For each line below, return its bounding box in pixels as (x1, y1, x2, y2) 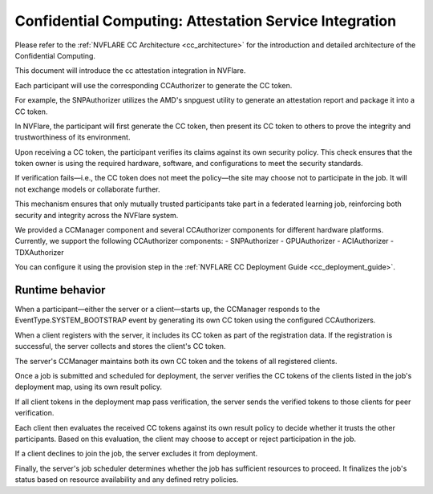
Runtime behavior (14, 283, 106, 297)
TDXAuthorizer (14, 247, 64, 257)
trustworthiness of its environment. (14, 132, 131, 142)
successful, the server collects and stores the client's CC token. (14, 342, 226, 351)
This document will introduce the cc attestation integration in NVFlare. (14, 66, 246, 75)
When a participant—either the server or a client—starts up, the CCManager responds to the (14, 305, 321, 314)
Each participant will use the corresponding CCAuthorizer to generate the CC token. (14, 80, 293, 90)
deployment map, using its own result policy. (14, 382, 163, 392)
